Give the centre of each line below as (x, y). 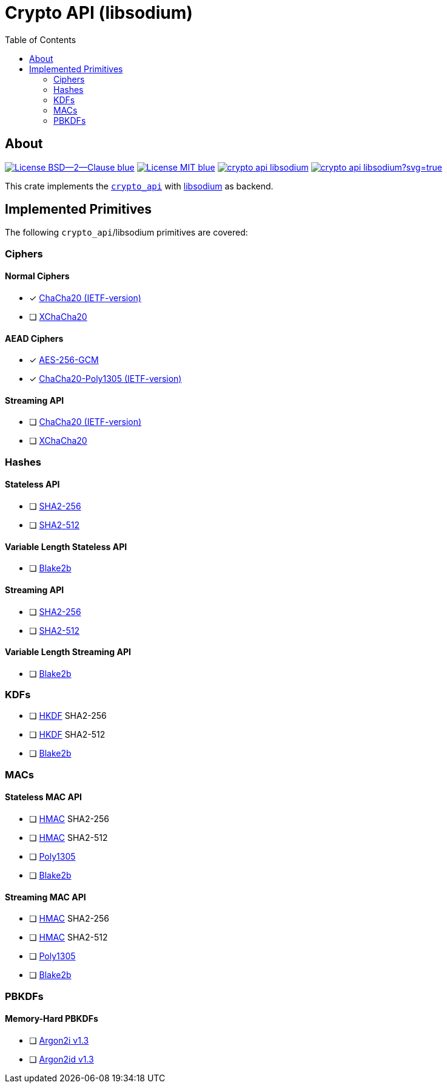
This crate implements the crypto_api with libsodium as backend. (139, 186)
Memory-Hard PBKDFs (52, 1019)
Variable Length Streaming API (68, 652)
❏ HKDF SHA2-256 (68, 716)
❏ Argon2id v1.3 (62, 1059)
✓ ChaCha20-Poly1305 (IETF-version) (106, 379)
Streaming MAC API (45, 897)
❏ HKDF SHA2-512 (67, 735)
